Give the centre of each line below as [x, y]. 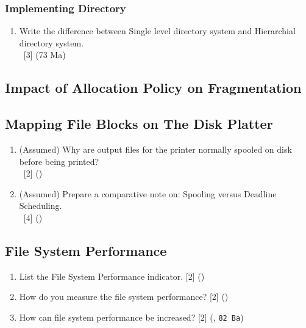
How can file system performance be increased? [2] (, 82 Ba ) [131, 317]
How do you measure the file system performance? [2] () [124, 297]
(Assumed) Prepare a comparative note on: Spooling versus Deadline [148, 193]
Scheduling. [41, 206]
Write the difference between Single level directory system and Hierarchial [157, 31]
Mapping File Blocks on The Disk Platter [139, 124]
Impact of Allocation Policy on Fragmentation [153, 88]
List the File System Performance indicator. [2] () [112, 276]
